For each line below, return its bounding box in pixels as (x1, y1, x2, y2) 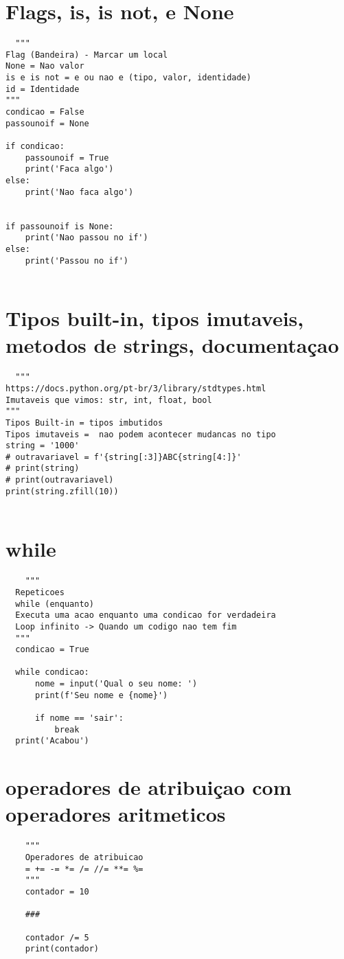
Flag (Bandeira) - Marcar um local (5, 49, 168, 60)
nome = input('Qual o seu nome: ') (34, 679, 198, 689)
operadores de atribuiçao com (5, 773, 292, 801)
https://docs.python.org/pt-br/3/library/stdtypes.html (5, 383, 266, 393)
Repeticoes (15, 587, 65, 597)
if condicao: (5, 141, 65, 152)
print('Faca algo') (25, 164, 114, 174)
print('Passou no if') (25, 255, 128, 266)
